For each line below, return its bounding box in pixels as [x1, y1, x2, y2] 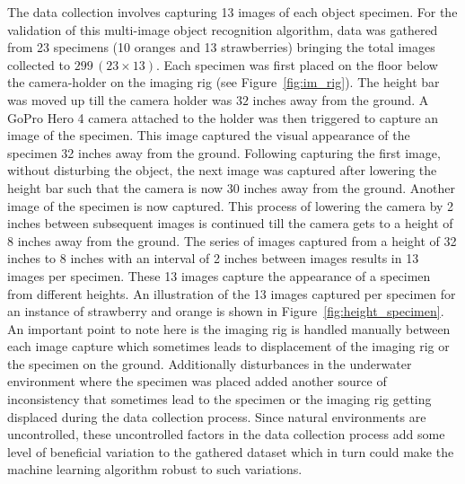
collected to [7, 55, 70, 74]
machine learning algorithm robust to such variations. [7, 460, 303, 479]
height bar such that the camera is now [7, 178, 224, 197]
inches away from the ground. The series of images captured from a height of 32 [17, 231, 457, 250]
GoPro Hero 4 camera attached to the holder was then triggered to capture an [7, 108, 439, 127]
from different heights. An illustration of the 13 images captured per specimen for [7, 284, 456, 303]
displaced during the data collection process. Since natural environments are [7, 407, 426, 426]
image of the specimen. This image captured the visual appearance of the [7, 126, 410, 145]
